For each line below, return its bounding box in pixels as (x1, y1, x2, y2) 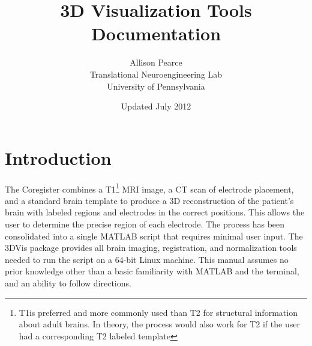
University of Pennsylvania (107, 79, 205, 92)
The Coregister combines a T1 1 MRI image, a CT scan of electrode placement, (5, 181, 294, 195)
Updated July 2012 (121, 100, 191, 113)
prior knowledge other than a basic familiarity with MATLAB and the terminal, (5, 265, 299, 277)
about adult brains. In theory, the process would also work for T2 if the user (19, 318, 300, 330)
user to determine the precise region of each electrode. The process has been (5, 218, 285, 230)
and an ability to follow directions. (5, 277, 131, 289)
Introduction (5, 145, 112, 170)
